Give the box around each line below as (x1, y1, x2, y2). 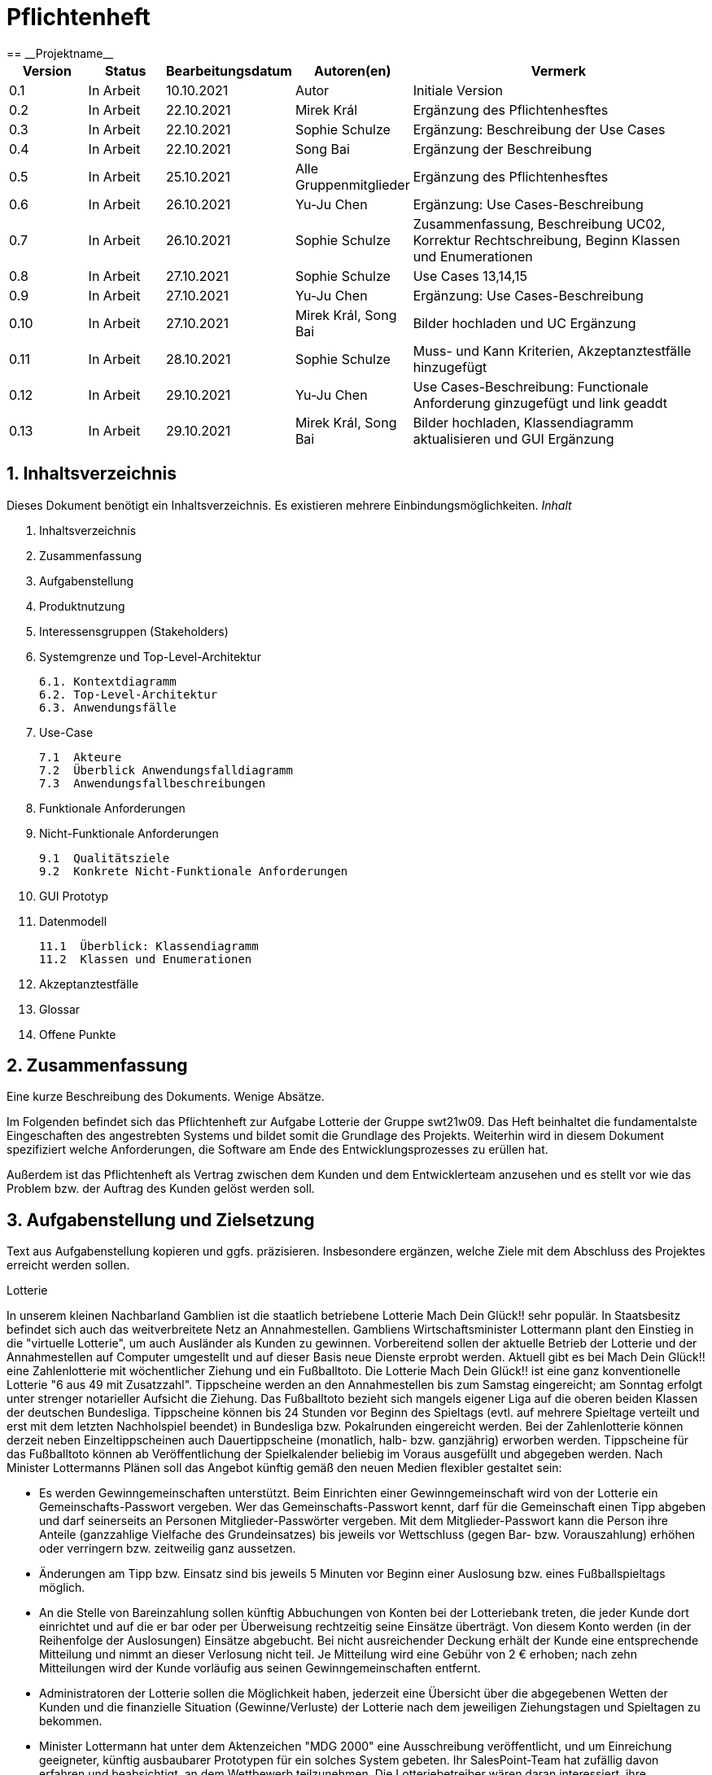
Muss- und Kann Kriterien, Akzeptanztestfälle (413, 342, 692, 359)
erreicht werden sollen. (7, 1258, 130, 1273)
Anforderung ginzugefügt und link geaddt (413, 394, 667, 411)
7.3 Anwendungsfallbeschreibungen (39, 776, 266, 790)
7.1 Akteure (39, 750, 122, 764)
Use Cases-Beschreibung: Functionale (413, 378, 649, 395)
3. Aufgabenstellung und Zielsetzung (7, 1209, 315, 1230)
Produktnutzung (39, 598, 125, 613)
